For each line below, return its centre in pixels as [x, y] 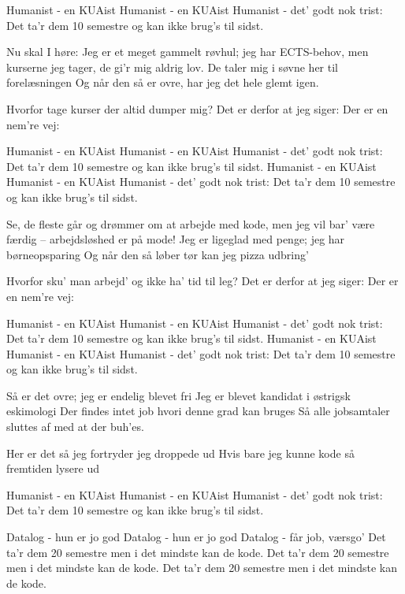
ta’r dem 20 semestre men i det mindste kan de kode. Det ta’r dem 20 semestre [198, 552]
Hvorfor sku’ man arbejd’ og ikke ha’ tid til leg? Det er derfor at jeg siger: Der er [202, 281]
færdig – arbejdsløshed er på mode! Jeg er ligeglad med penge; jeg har [176, 239]
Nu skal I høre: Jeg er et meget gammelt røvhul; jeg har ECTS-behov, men [188, 52]
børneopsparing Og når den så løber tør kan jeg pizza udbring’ [158, 254]
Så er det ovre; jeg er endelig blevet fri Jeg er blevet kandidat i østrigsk [178, 395]
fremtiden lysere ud [53, 468]
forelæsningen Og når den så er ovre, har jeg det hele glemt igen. [163, 82]
